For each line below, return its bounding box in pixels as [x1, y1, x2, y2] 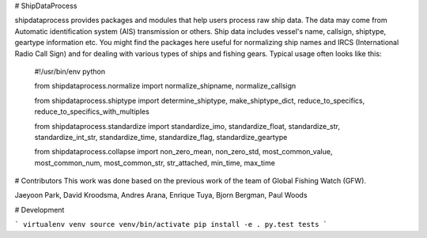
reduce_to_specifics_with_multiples [34, 107, 149, 116]
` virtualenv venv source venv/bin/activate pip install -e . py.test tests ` [14, 220, 328, 229]
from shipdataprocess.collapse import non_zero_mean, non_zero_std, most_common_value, [34, 147, 333, 157]
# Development [14, 205, 65, 214]
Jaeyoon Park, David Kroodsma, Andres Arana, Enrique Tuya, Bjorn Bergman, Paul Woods [14, 191, 308, 200]
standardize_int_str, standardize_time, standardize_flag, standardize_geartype [34, 132, 288, 142]
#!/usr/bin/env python [34, 66, 106, 76]
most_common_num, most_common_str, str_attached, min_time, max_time [34, 158, 276, 168]
